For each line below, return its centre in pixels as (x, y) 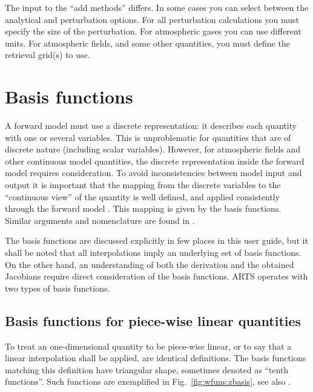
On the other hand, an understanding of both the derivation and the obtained (150, 264)
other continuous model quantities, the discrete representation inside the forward (155, 161)
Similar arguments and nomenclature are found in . (100, 220)
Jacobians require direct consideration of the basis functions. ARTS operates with (156, 276)
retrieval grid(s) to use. (48, 55)
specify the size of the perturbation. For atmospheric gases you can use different (153, 31)
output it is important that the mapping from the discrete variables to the (143, 185)
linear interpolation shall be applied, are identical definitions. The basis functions (156, 358)
